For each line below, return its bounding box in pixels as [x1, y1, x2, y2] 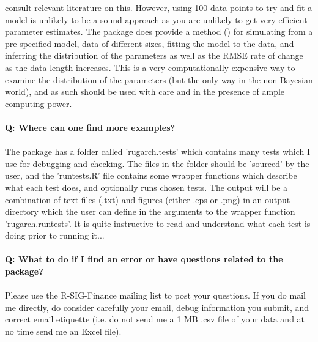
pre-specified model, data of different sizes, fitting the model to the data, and [5, 37, 294, 50]
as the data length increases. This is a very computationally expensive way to [5, 61, 295, 73]
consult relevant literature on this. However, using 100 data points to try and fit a [5, 1, 312, 13]
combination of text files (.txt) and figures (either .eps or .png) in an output [5, 193, 290, 206]
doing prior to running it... [5, 229, 105, 242]
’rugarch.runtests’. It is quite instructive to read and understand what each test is [5, 217, 311, 229]
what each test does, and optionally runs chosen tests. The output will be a [5, 180, 288, 193]
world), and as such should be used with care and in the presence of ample [5, 85, 285, 98]
